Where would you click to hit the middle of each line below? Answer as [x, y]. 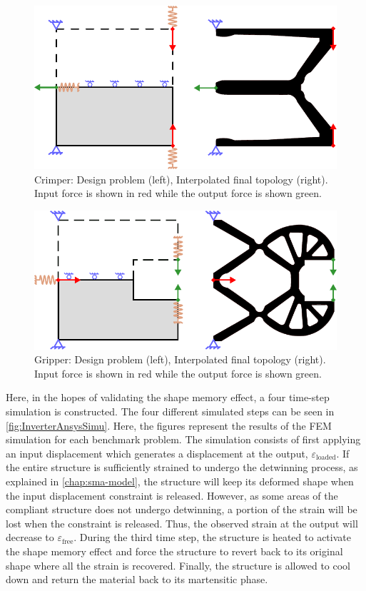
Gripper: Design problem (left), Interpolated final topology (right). [180, 359]
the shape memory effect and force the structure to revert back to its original [174, 551]
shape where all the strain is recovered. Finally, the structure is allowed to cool [178, 565]
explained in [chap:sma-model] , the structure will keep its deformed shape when [180, 481]
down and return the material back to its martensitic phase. [137, 579]
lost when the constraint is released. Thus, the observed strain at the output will [182, 523]
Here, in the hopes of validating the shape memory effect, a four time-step [168, 397]
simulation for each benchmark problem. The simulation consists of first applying [183, 439]
